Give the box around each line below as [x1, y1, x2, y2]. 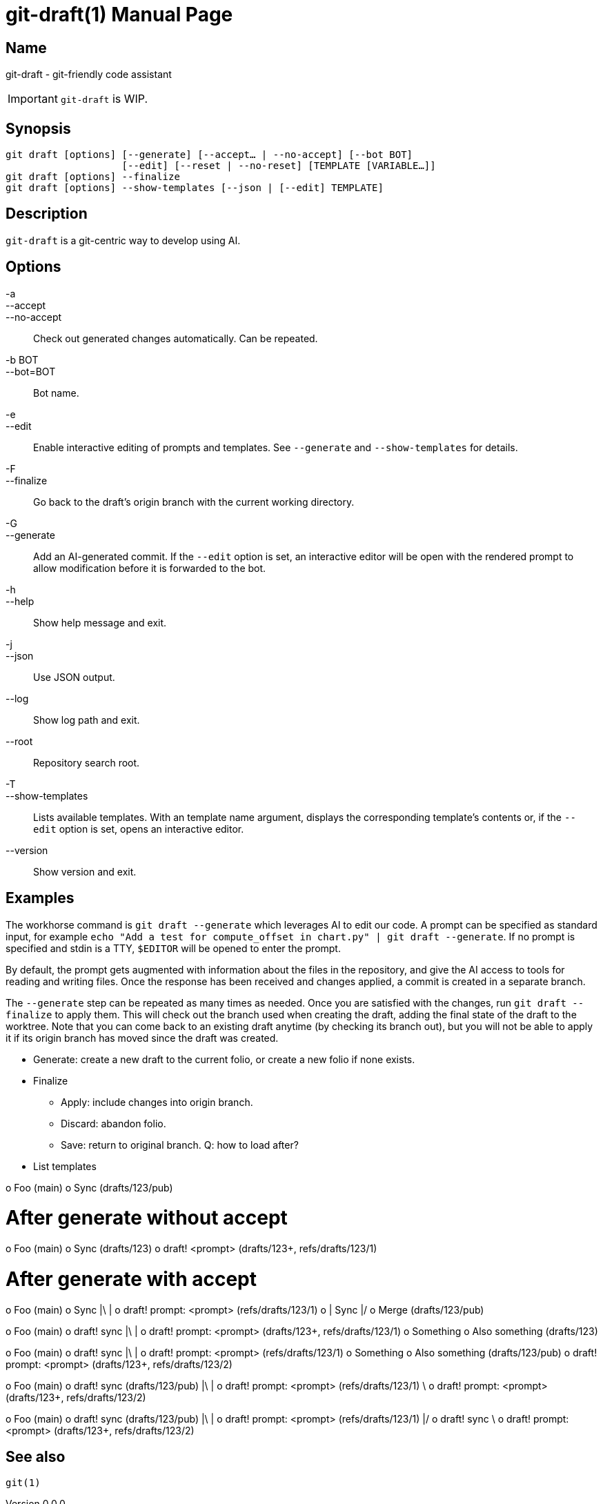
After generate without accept [6, 1206, 288, 1230]
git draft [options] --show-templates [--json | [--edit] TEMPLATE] [6, 182, 384, 194]
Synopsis [6, 119, 71, 137]
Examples [6, 889, 75, 907]
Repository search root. [33, 756, 140, 769]
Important [8, 92, 58, 106]
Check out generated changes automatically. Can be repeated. [33, 332, 318, 344]
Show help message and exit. [33, 616, 167, 629]
